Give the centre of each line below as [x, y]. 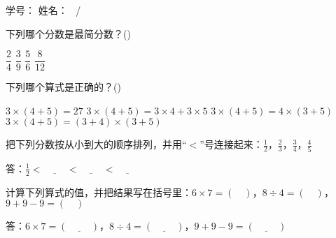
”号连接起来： [231, 144]
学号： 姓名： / [43, 10]
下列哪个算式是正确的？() [63, 87]
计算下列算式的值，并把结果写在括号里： [99, 192]
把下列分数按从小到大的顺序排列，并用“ [96, 144]
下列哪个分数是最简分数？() [68, 33]
